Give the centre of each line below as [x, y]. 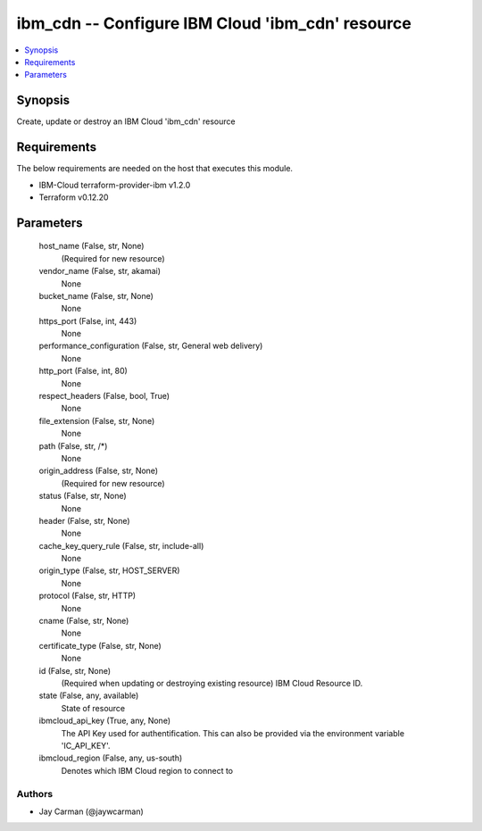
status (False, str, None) [83, 496]
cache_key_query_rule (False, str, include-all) [121, 545]
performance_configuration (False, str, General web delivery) [151, 346]
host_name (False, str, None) [91, 246]
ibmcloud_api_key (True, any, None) [105, 721]
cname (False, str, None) [84, 621]
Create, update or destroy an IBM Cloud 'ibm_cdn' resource [126, 121]
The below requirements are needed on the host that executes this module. [155, 169]
